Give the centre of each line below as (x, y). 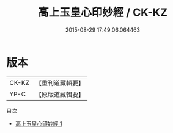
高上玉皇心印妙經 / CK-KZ (103, 13)
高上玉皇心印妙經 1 (39, 123)
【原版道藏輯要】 (60, 94)
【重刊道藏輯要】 (60, 83)
